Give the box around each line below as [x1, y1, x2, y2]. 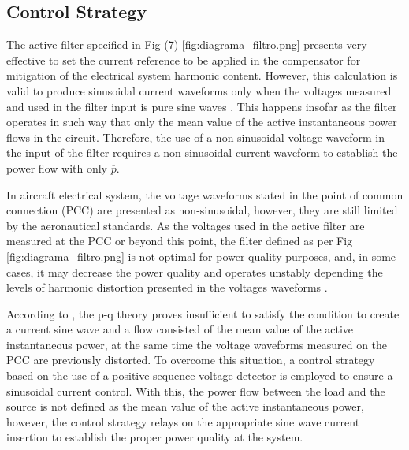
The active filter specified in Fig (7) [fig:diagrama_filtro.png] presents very [6, 36, 367, 53]
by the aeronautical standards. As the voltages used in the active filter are [6, 217, 365, 233]
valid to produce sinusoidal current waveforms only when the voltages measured [6, 82, 392, 99]
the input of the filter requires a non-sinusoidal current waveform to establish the [6, 144, 398, 161]
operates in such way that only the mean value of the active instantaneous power [6, 113, 397, 130]
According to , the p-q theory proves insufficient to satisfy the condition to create [6, 305, 400, 322]
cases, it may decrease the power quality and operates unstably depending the [6, 263, 383, 280]
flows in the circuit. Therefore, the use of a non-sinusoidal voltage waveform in [6, 128, 385, 145]
